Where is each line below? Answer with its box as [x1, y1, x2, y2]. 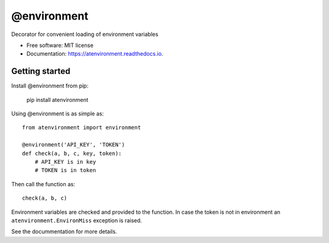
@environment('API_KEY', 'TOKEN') [22, 141, 125, 148]
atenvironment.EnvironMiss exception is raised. [11, 217, 143, 224]
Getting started [11, 66, 71, 76]
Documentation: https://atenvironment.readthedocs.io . [26, 50, 164, 57]
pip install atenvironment [26, 96, 88, 103]
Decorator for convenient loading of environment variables [11, 31, 158, 38]
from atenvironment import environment [22, 124, 141, 131]
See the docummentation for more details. [11, 228, 118, 235]
